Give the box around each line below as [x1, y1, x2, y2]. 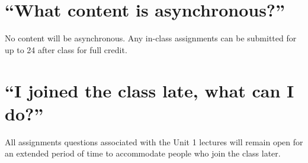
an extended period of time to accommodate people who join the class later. [5, 147, 281, 159]
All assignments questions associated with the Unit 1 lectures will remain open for [5, 135, 303, 148]
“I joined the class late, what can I [5, 78, 294, 102]
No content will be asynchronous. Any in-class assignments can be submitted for [5, 32, 297, 44]
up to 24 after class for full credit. [5, 43, 127, 56]
